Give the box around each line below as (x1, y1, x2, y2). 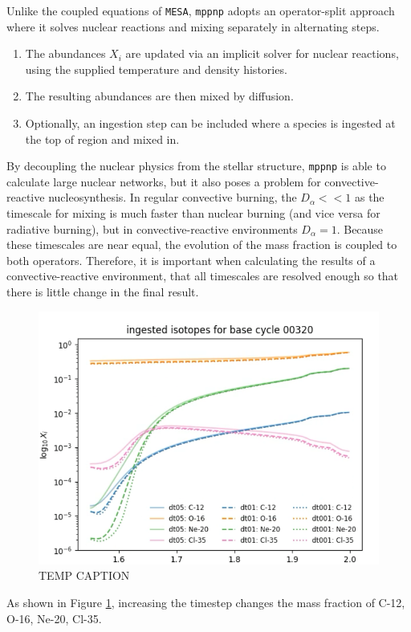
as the (354, 189, 385, 206)
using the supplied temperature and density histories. (25, 60, 287, 77)
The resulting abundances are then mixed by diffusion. (25, 88, 294, 104)
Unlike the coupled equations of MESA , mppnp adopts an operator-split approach (6, 2, 395, 18)
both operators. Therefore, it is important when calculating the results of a (6, 251, 376, 268)
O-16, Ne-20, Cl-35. (6, 610, 102, 626)
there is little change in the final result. (6, 283, 199, 300)
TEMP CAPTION (39, 567, 130, 584)
